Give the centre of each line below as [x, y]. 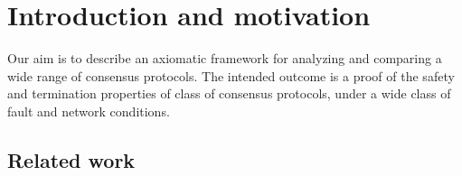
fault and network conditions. [89, 111]
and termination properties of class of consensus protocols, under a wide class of [229, 93]
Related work [71, 159]
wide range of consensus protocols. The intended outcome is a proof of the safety [231, 75]
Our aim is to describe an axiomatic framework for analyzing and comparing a [225, 58]
